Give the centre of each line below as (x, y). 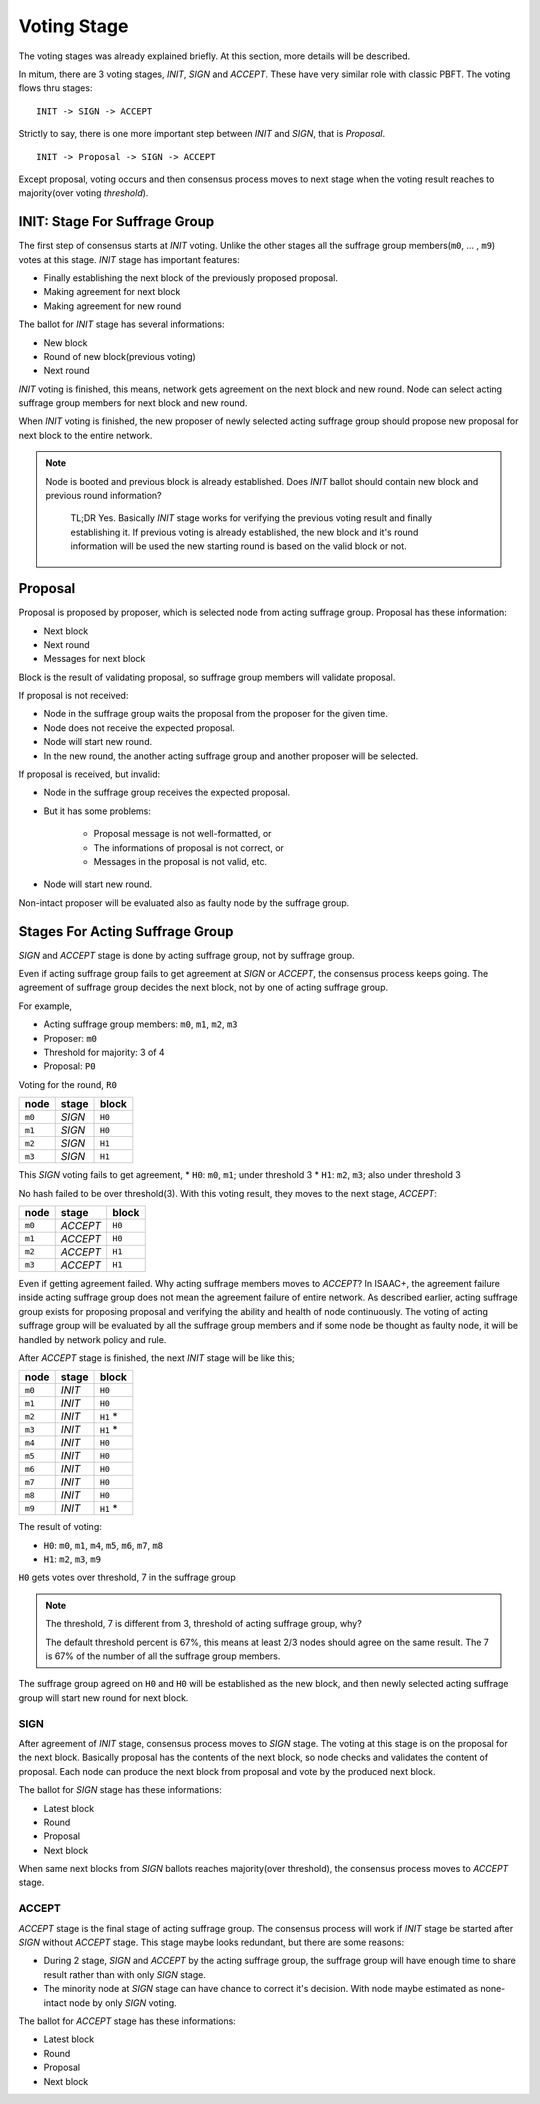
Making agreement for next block (112, 292)
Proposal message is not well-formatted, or (182, 834)
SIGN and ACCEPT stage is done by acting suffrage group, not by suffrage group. (186, 955)
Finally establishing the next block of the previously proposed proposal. (191, 277)
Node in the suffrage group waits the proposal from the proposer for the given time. (216, 714)
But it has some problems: (97, 811)
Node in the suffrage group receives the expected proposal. (167, 792)
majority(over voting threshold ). (83, 193)
